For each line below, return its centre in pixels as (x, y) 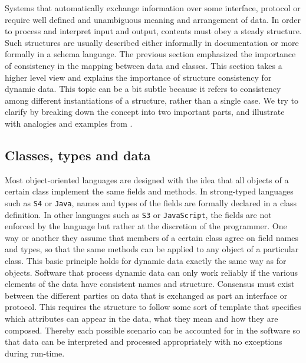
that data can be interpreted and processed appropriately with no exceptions (144, 341)
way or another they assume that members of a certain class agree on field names (152, 237)
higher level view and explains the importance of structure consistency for (138, 77)
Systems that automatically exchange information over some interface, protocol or (153, 8)
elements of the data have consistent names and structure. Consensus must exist (150, 284)
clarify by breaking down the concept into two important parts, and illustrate (145, 112)
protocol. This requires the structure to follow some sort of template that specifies (153, 307)
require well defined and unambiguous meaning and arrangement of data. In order (153, 19)
